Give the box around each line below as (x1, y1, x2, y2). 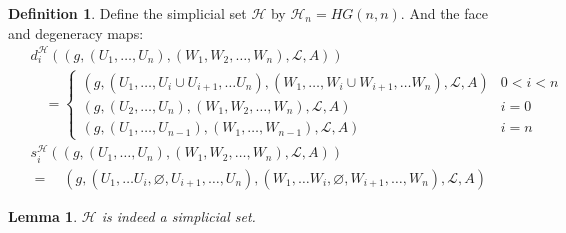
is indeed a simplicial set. (101, 205, 256, 226)
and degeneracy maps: (8, 22, 144, 43)
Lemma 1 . (8, 205, 78, 226)
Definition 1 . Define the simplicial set (8, 3, 247, 23)
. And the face (400, 3, 488, 23)
